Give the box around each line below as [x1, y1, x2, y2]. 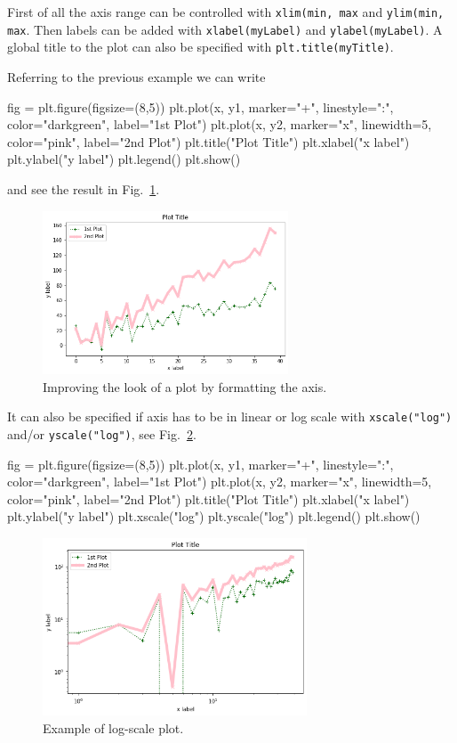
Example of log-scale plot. [43, 718, 184, 737]
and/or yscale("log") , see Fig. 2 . [7, 424, 196, 443]
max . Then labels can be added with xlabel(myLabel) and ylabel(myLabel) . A [7, 20, 443, 38]
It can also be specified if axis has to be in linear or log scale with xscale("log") [7, 407, 453, 426]
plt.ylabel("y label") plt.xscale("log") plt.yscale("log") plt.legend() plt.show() [7, 507, 421, 526]
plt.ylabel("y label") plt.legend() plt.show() [7, 150, 241, 168]
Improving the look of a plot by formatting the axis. [43, 377, 327, 396]
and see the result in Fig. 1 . [7, 179, 160, 198]
